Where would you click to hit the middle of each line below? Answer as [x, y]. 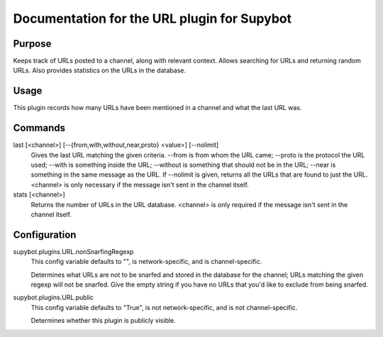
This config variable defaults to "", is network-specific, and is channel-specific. [146, 262]
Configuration [45, 234]
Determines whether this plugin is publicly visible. [104, 321]
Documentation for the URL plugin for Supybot [152, 18]
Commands [39, 128]
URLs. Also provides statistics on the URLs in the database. [99, 70]
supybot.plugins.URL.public [53, 297]
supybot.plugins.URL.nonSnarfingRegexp [73, 251]
